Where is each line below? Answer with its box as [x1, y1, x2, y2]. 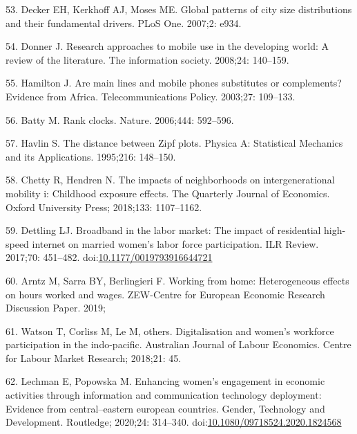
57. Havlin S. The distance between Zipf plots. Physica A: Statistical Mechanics [6, 136, 343, 150]
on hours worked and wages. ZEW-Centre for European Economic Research [6, 287, 325, 301]
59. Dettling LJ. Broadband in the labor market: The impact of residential [6, 223, 321, 237]
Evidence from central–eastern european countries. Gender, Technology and [6, 401, 325, 415]
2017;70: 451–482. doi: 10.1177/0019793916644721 [6, 250, 213, 264]
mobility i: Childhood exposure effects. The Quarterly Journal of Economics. [6, 186, 330, 200]
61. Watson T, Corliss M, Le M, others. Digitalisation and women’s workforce [6, 323, 334, 338]
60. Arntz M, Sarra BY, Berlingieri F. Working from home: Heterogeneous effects [6, 273, 349, 287]
